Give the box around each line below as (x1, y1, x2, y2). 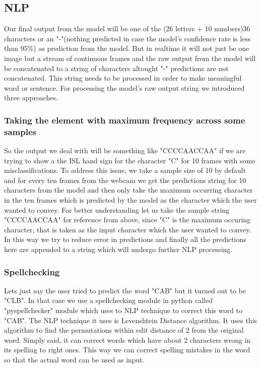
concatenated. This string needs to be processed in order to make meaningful (4, 73, 242, 83)
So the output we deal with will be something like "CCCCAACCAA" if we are (4, 145, 246, 156)
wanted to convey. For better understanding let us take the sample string (4, 204, 230, 215)
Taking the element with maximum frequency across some (4, 113, 245, 126)
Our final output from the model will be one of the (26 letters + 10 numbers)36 (4, 23, 250, 34)
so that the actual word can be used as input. (4, 354, 145, 364)
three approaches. (4, 92, 58, 103)
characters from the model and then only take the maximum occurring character (4, 185, 253, 195)
